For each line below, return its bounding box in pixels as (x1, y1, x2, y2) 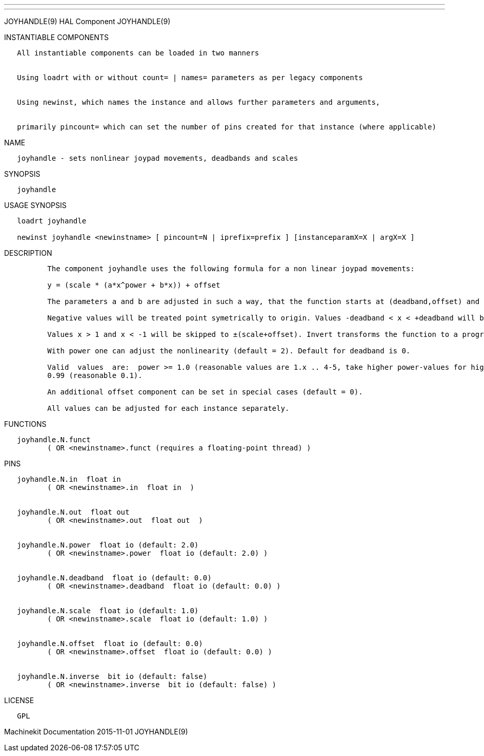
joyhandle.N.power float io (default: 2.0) (17, 541, 199, 549)
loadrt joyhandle (17, 217, 87, 225)
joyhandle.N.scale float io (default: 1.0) (17, 607, 199, 615)
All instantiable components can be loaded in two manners (17, 49, 259, 57)
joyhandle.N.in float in (17, 475, 121, 483)
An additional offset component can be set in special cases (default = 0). (47, 388, 363, 396)
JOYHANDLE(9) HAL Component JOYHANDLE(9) (4, 17, 171, 26)
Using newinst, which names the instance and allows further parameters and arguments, (17, 98, 380, 106)
